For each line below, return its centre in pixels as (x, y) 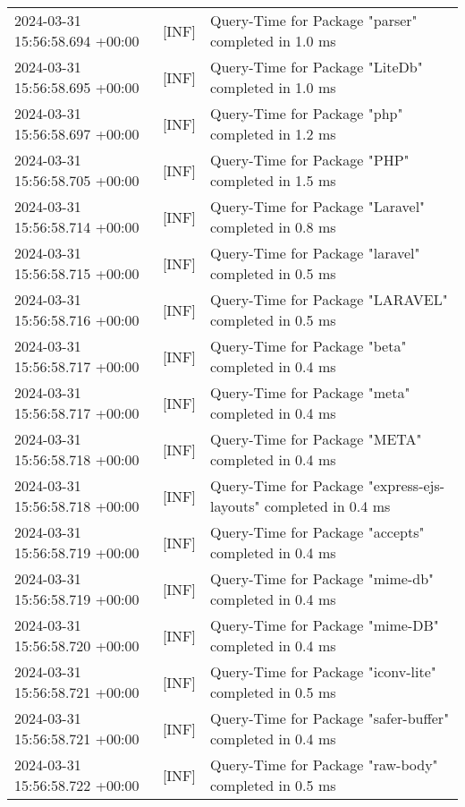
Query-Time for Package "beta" (309, 346)
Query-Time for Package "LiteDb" (317, 67)
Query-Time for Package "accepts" (317, 532)
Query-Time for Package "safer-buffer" (330, 718)
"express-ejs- (406, 485)
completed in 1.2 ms (273, 134)
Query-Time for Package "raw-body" (324, 765)
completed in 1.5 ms (273, 180)
